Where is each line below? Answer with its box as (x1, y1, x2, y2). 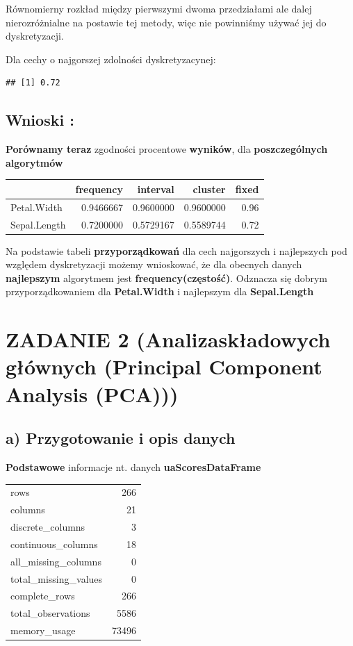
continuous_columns (10, 536, 98, 551)
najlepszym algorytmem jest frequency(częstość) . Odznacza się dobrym (6, 270, 328, 285)
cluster (192, 181, 226, 196)
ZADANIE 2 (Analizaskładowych (6, 325, 331, 354)
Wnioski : (6, 109, 74, 131)
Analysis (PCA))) (6, 379, 179, 408)
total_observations (10, 606, 90, 620)
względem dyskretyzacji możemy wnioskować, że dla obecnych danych (6, 257, 302, 272)
